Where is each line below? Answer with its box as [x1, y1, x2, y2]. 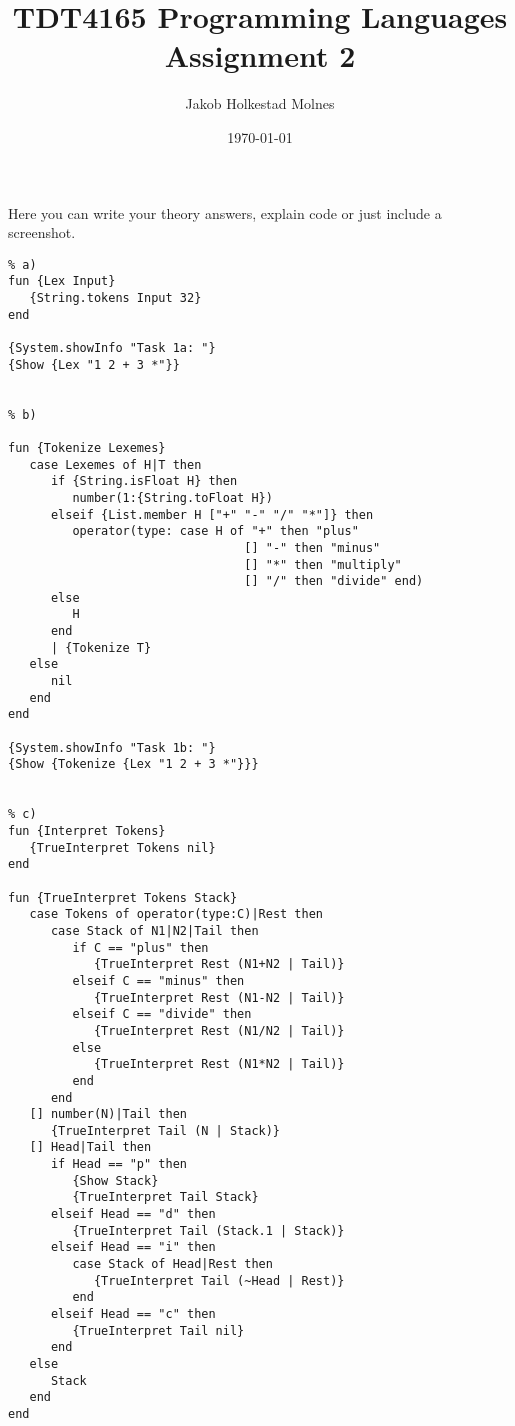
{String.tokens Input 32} [29, 291, 202, 305]
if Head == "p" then [50, 1157, 187, 1172]
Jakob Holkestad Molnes [185, 93, 335, 114]
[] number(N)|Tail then [29, 1107, 187, 1122]
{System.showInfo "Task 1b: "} [8, 740, 216, 755]
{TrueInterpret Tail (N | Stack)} [50, 1123, 281, 1138]
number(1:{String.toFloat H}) [72, 490, 273, 505]
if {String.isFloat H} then [50, 474, 238, 489]
